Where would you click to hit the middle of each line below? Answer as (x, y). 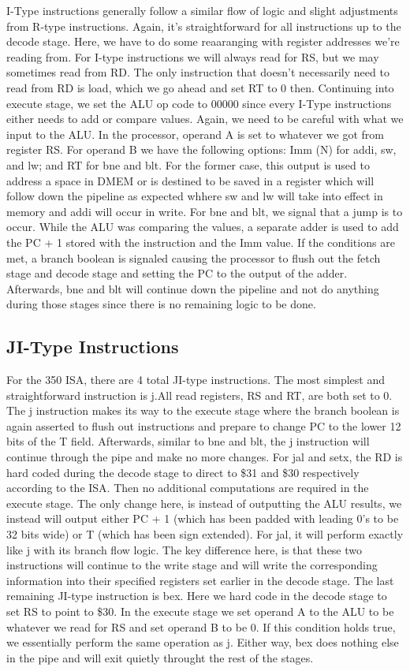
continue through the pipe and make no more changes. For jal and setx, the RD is (205, 457)
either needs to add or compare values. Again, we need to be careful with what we (205, 119)
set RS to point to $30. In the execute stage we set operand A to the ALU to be (200, 611)
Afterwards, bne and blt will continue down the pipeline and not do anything (193, 288)
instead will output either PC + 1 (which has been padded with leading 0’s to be (203, 518)
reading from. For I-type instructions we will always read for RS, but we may (193, 56)
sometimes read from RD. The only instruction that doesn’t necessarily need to (198, 72)
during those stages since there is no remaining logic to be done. (161, 304)
